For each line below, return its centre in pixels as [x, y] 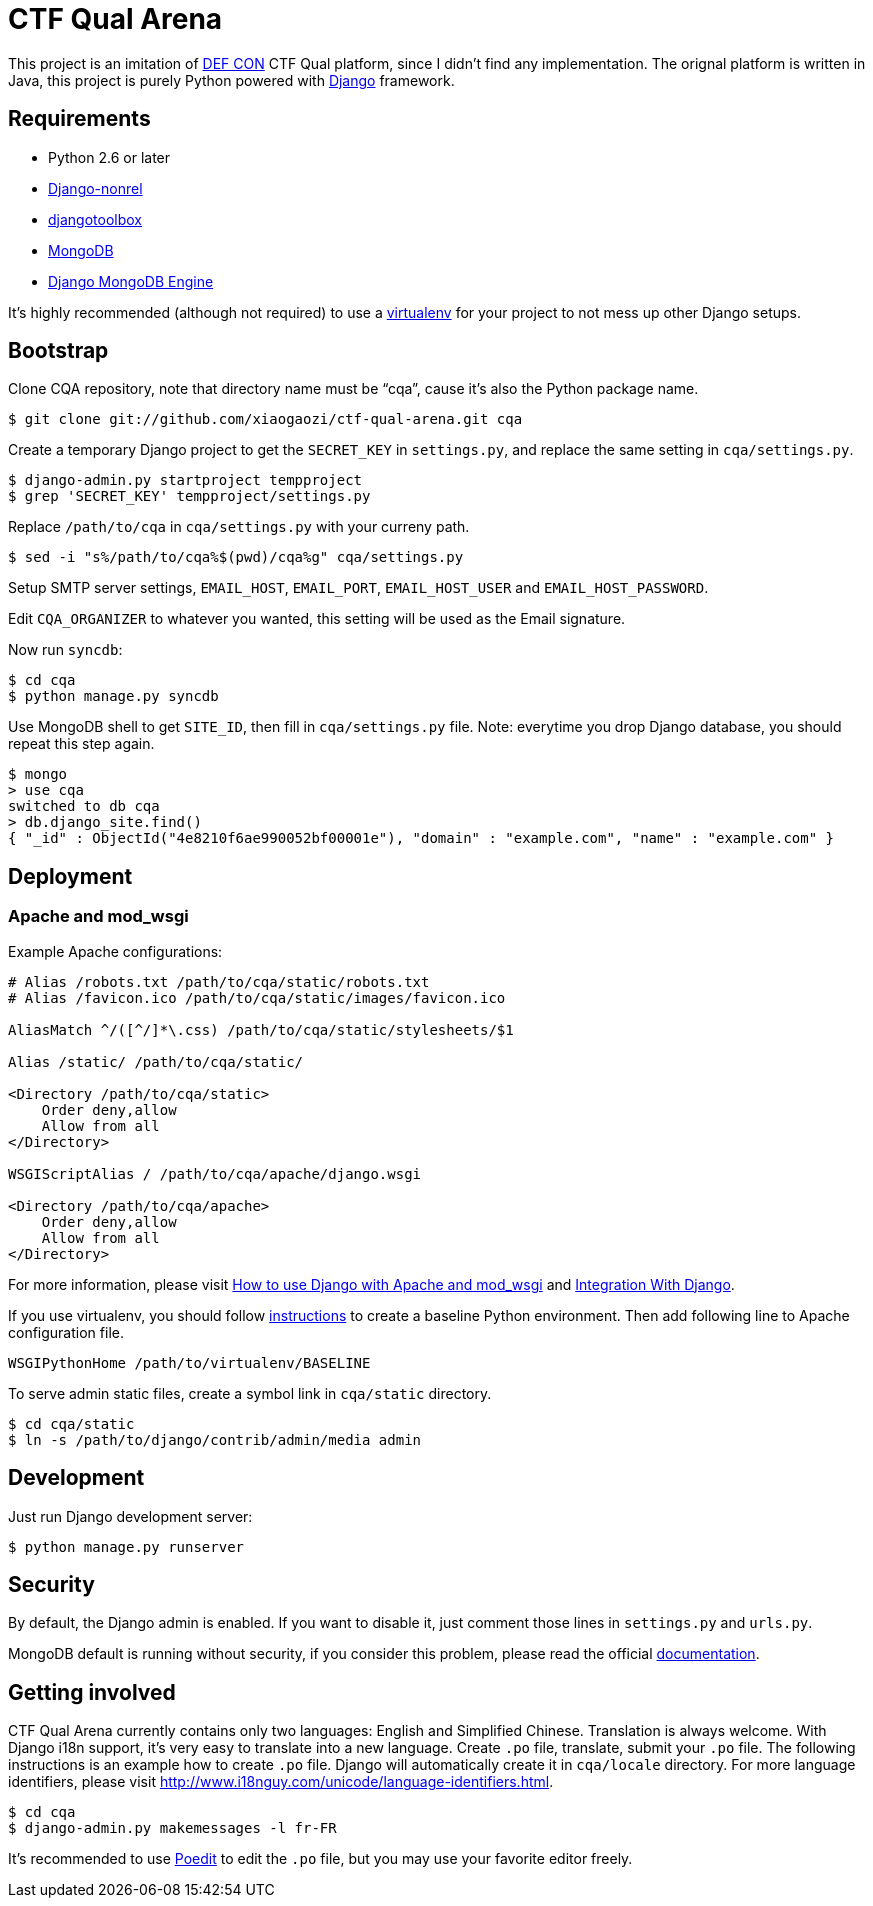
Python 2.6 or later [109, 157]
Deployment [70, 876]
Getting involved [92, 1692]
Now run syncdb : [65, 650]
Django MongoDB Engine [131, 281]
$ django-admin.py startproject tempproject [185, 480]
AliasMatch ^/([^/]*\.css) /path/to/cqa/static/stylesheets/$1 [261, 1029]
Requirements [79, 119]
